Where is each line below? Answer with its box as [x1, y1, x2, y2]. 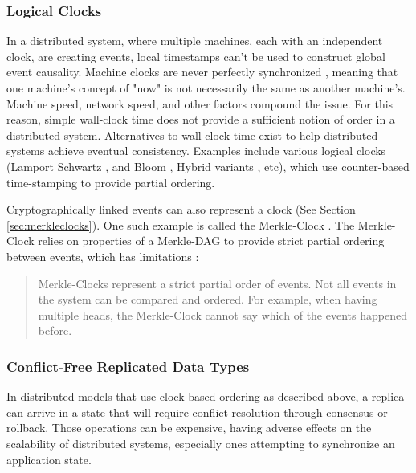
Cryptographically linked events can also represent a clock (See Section [6, 201, 356, 218]
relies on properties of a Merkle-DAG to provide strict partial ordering [38, 232, 385, 249]
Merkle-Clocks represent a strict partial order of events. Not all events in [38, 275, 397, 292]
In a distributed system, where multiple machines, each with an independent [6, 32, 383, 49]
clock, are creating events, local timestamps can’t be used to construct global [6, 47, 385, 64]
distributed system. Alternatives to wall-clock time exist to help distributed [6, 126, 378, 143]
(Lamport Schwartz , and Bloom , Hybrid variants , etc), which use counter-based [6, 157, 410, 174]
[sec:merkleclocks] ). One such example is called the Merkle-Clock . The [6, 216, 355, 233]
